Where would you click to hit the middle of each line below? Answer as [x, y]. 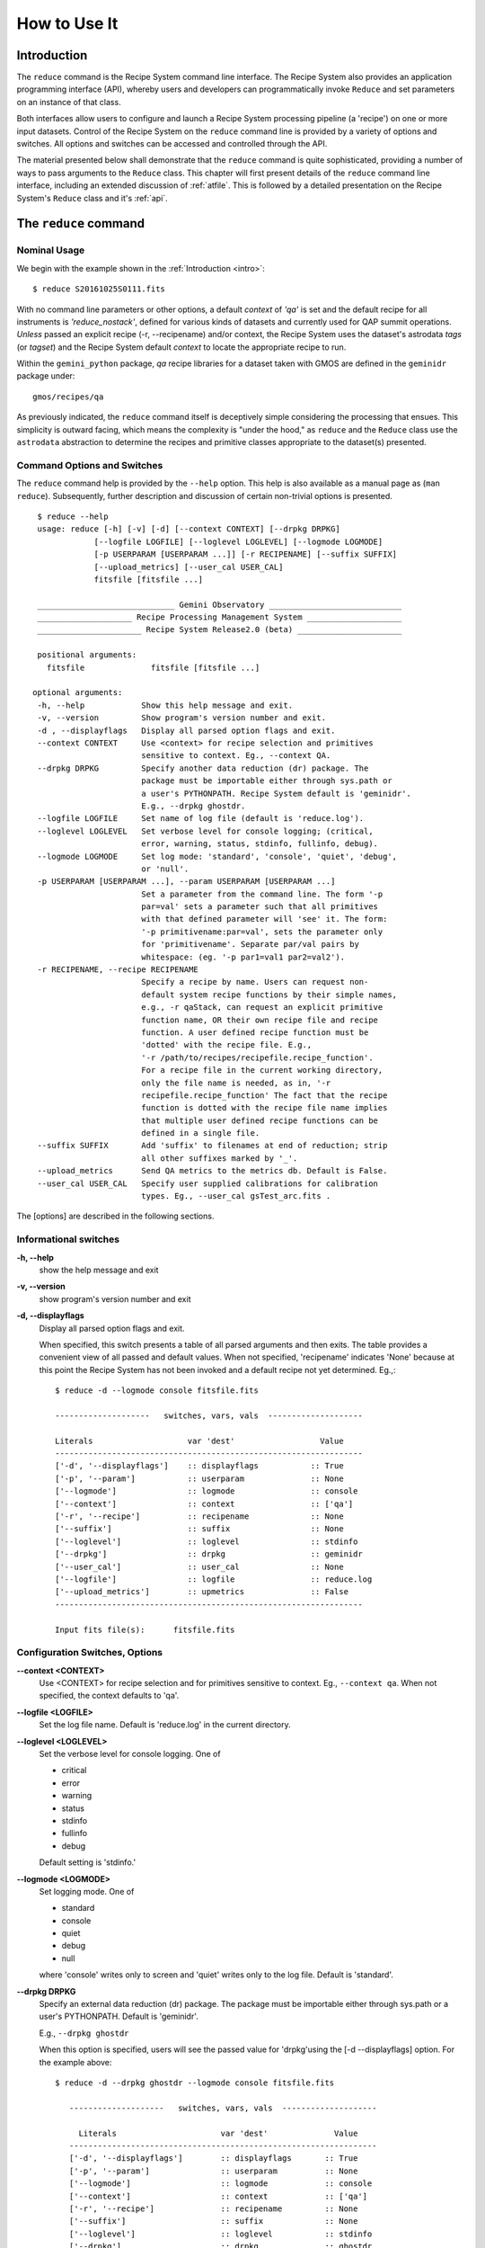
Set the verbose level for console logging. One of [130, 1754]
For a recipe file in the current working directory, [262, 1070]
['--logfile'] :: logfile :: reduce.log [214, 1579]
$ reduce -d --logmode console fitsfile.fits [157, 1391]
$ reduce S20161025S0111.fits [99, 289]
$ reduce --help [73, 516]
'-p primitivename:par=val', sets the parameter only [262, 932]
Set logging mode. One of [87, 1891]
